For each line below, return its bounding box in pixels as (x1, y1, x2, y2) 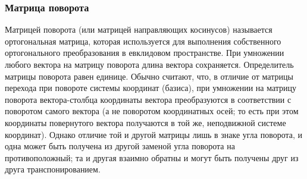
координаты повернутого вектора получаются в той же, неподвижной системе (5, 116, 286, 128)
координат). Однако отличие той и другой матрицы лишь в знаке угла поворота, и (5, 128, 303, 140)
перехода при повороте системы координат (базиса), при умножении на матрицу (5, 81, 297, 94)
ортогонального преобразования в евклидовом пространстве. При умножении (5, 46, 284, 59)
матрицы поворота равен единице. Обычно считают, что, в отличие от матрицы (5, 70, 293, 82)
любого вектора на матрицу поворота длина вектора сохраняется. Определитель (5, 58, 294, 70)
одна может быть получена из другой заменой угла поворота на (5, 140, 235, 152)
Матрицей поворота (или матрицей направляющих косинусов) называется (5, 23, 272, 36)
